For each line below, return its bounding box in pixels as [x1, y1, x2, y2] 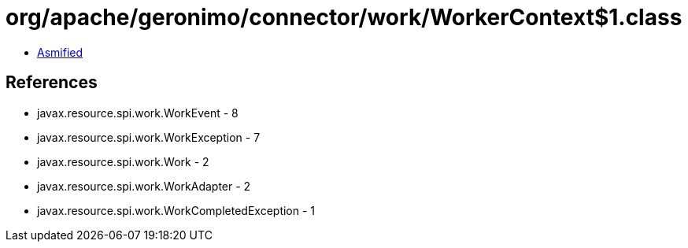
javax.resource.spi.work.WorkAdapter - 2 [37, 179, 251, 193]
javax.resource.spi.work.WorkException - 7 [37, 130, 261, 144]
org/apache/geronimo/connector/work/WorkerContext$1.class [6, 4, 682, 31]
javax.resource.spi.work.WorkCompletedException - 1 [37, 203, 316, 217]
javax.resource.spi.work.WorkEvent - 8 [37, 105, 239, 120]
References [6, 72, 98, 93]
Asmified [37, 45, 83, 59]
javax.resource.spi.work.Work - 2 [37, 154, 209, 168]
